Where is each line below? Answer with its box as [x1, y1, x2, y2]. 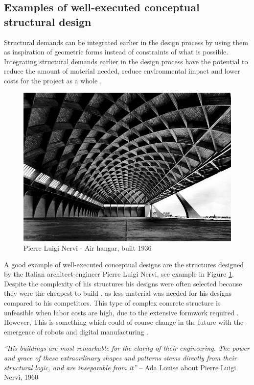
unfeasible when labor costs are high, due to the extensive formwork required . [4, 307, 239, 317]
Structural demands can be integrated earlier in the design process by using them [4, 37, 248, 47]
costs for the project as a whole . [4, 75, 102, 85]
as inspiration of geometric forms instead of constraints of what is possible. [4, 47, 229, 57]
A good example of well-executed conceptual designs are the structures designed [4, 259, 244, 269]
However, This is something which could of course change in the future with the [4, 317, 244, 327]
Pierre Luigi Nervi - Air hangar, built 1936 [23, 243, 152, 253]
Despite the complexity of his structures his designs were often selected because [4, 278, 242, 288]
